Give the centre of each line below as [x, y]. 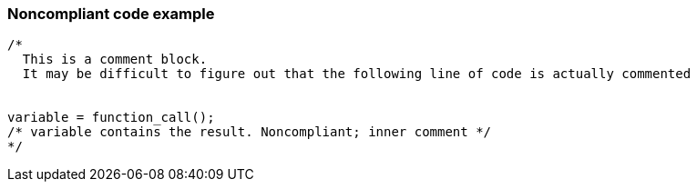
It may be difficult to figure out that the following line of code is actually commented [357, 74]
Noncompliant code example [111, 14]
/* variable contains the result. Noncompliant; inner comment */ [250, 132]
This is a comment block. [115, 60]
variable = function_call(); [111, 118]
